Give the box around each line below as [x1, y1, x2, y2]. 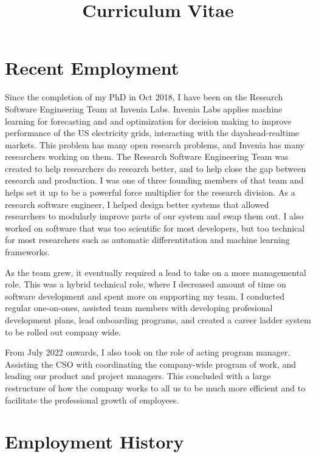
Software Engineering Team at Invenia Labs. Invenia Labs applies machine [5, 102, 283, 115]
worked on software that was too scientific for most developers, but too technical [5, 221, 305, 234]
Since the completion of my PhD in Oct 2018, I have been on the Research [5, 91, 283, 103]
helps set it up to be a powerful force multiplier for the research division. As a [5, 186, 295, 199]
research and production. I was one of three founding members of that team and [5, 174, 304, 187]
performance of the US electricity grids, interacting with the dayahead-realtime [5, 126, 300, 139]
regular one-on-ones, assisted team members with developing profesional [5, 301, 273, 314]
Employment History [5, 429, 184, 454]
